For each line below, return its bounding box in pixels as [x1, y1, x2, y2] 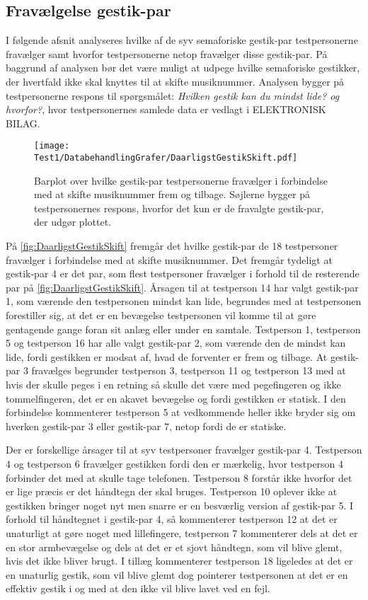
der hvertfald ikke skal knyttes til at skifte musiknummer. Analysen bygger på [6, 74, 345, 88]
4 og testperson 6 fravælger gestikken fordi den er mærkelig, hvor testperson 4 [6, 456, 344, 471]
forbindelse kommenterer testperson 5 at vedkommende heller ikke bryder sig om [6, 405, 356, 420]
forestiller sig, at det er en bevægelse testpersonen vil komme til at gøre [6, 308, 316, 323]
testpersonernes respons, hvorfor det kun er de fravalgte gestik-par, [34, 200, 324, 215]
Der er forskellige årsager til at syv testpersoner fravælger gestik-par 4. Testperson [6, 442, 362, 457]
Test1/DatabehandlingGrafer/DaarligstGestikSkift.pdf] [34, 153, 298, 163]
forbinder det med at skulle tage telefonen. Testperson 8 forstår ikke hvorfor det [6, 470, 352, 485]
